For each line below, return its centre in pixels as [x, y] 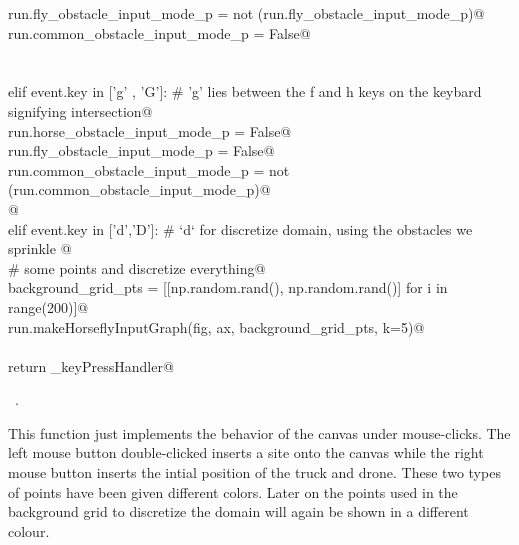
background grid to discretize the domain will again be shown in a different [238, 511]
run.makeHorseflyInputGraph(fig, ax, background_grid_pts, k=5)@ [216, 326]
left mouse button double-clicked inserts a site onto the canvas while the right [246, 452]
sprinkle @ [40, 248]
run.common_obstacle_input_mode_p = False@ [159, 32]
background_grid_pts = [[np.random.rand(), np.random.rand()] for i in [228, 287]
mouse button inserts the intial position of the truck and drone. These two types [254, 472]
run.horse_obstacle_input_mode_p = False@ [150, 130]
